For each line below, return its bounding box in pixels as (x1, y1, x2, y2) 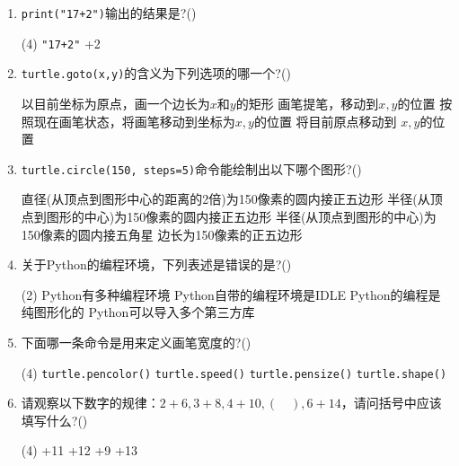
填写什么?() (21, 410, 88, 429)
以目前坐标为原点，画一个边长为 (21, 93, 210, 112)
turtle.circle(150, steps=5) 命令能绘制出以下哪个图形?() (21, 159, 362, 178)
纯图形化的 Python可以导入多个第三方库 (21, 303, 255, 321)
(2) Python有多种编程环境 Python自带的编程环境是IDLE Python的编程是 (21, 285, 441, 303)
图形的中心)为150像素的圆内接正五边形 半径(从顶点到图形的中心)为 (46, 207, 437, 225)
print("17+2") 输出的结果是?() (21, 4, 197, 22)
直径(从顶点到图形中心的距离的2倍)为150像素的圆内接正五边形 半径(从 (21, 189, 430, 208)
